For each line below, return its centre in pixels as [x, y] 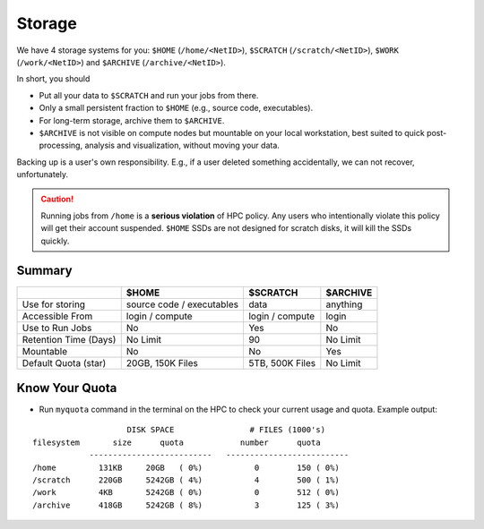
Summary [44, 271]
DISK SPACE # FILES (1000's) [226, 430]
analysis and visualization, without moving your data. [182, 145]
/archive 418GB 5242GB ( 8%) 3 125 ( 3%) [186, 505]
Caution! [57, 199]
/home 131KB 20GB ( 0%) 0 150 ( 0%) [186, 467]
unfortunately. [43, 175]
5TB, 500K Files [282, 363]
